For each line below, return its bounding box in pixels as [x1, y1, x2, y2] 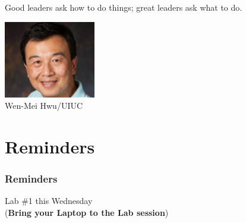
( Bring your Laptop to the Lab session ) [5, 206, 169, 219]
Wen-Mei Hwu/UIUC [5, 99, 83, 112]
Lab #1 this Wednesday [5, 194, 93, 207]
